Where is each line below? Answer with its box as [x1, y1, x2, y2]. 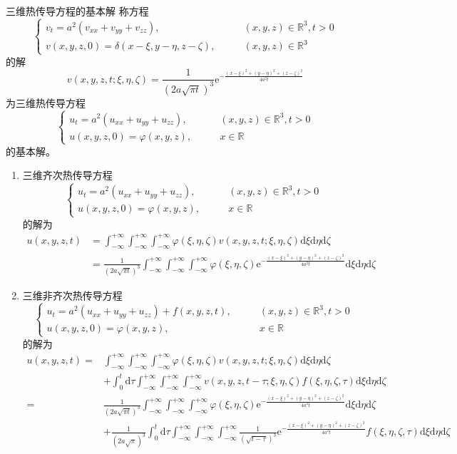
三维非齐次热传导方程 [22, 287, 123, 302]
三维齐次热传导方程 [22, 167, 113, 182]
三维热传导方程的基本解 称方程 [6, 4, 149, 18]
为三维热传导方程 [6, 95, 86, 110]
